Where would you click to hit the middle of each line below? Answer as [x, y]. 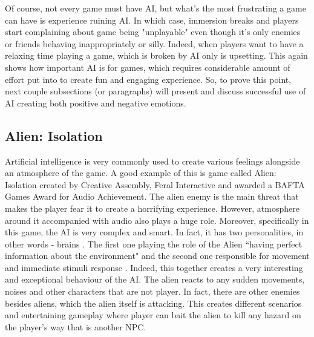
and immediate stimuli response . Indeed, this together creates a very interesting [154, 267]
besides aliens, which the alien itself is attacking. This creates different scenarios [153, 303]
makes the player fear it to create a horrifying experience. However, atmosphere [152, 208]
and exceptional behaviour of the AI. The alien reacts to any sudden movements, [155, 279]
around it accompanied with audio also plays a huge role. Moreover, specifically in [157, 220]
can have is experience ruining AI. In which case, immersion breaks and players [152, 20]
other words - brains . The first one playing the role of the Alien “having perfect [154, 244]
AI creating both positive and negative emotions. [96, 103]
